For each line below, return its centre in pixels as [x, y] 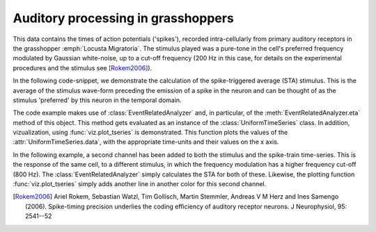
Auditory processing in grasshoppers [124, 18]
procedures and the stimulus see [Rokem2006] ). [83, 68]
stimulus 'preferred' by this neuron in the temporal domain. [97, 100]
